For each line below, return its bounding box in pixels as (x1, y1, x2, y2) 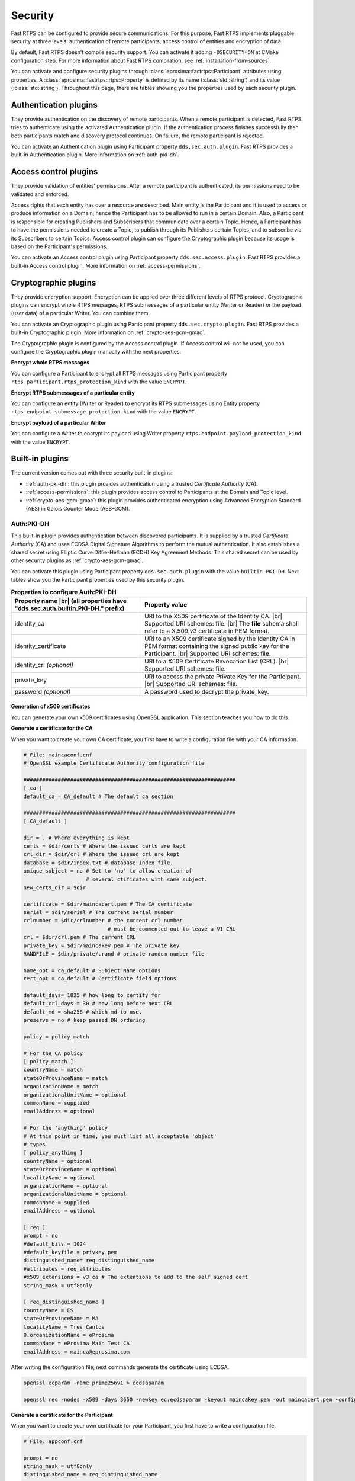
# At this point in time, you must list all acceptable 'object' (23, 1133, 217, 1140)
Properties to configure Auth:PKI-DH (11, 588, 117, 596)
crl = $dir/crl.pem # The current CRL (23, 934, 136, 941)
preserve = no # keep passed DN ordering (23, 1017, 146, 1024)
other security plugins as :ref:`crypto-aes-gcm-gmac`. (11, 557, 144, 564)
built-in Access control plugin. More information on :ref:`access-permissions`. (11, 262, 201, 269)
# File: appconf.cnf (23, 1438, 83, 1445)
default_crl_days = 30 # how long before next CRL (23, 1000, 174, 1007)
